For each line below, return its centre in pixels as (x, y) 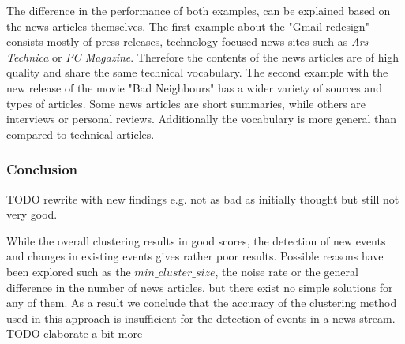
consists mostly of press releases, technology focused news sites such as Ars (187, 41)
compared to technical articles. (81, 134)
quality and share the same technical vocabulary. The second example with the (197, 72)
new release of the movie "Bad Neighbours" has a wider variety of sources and (194, 87)
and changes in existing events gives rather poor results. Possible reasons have (195, 256)
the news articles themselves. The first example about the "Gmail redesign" (188, 26)
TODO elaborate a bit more (75, 333)
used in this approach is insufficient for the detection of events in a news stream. (201, 318)
